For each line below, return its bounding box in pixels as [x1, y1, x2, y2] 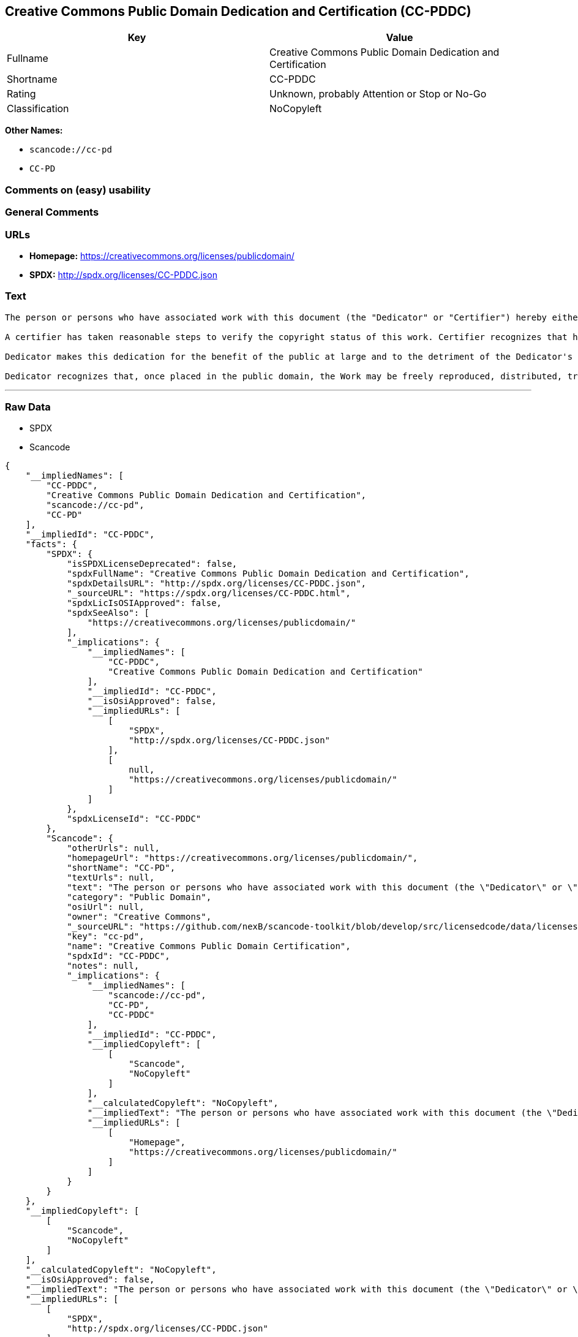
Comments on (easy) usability [5, 183, 151, 196]
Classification [7, 102, 69, 115]
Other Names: [5, 125, 63, 136]
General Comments [5, 206, 99, 219]
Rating [7, 88, 36, 100]
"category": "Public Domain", [67, 892, 212, 903]
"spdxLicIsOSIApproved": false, [67, 598, 222, 608]
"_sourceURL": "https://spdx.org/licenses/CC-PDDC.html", [67, 588, 351, 599]
